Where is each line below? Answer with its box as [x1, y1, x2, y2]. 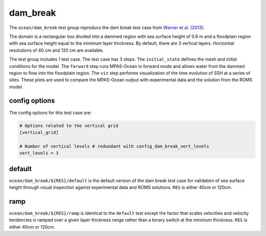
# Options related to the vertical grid [19, 123, 118, 128]
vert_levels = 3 [19, 150, 59, 156]
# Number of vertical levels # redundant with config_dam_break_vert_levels [19, 143, 209, 149]
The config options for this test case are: [9, 110, 92, 116]
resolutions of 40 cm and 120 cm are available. [9, 47, 104, 53]
